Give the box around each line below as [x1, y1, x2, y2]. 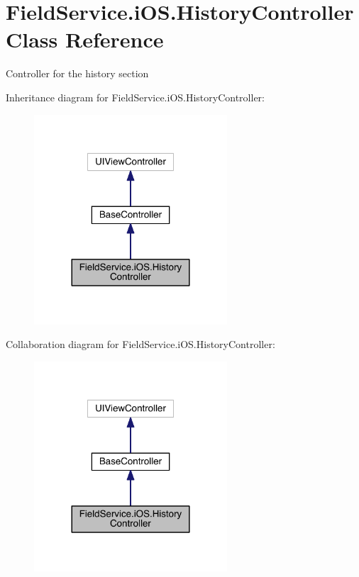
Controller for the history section [6, 66, 149, 81]
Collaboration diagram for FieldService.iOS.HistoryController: [6, 337, 275, 352]
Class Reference [6, 25, 164, 54]
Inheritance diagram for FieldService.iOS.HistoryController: [6, 89, 265, 104]
